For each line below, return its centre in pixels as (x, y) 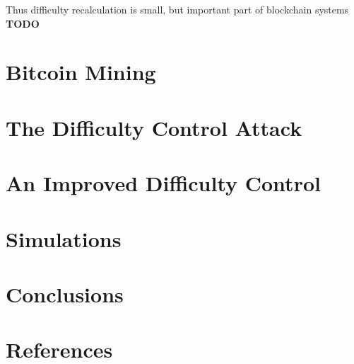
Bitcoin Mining (81, 72)
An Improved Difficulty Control (163, 183)
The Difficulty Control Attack (154, 127)
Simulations (64, 238)
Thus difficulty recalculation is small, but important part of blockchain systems (177, 9)
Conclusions (65, 294)
